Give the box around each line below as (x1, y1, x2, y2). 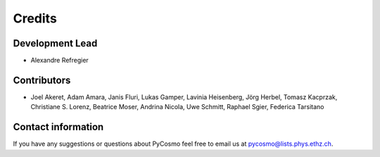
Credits (13, 11, 58, 26)
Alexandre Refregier (30, 56, 89, 65)
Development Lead (13, 37, 98, 49)
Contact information (13, 121, 104, 133)
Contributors (13, 74, 71, 86)
